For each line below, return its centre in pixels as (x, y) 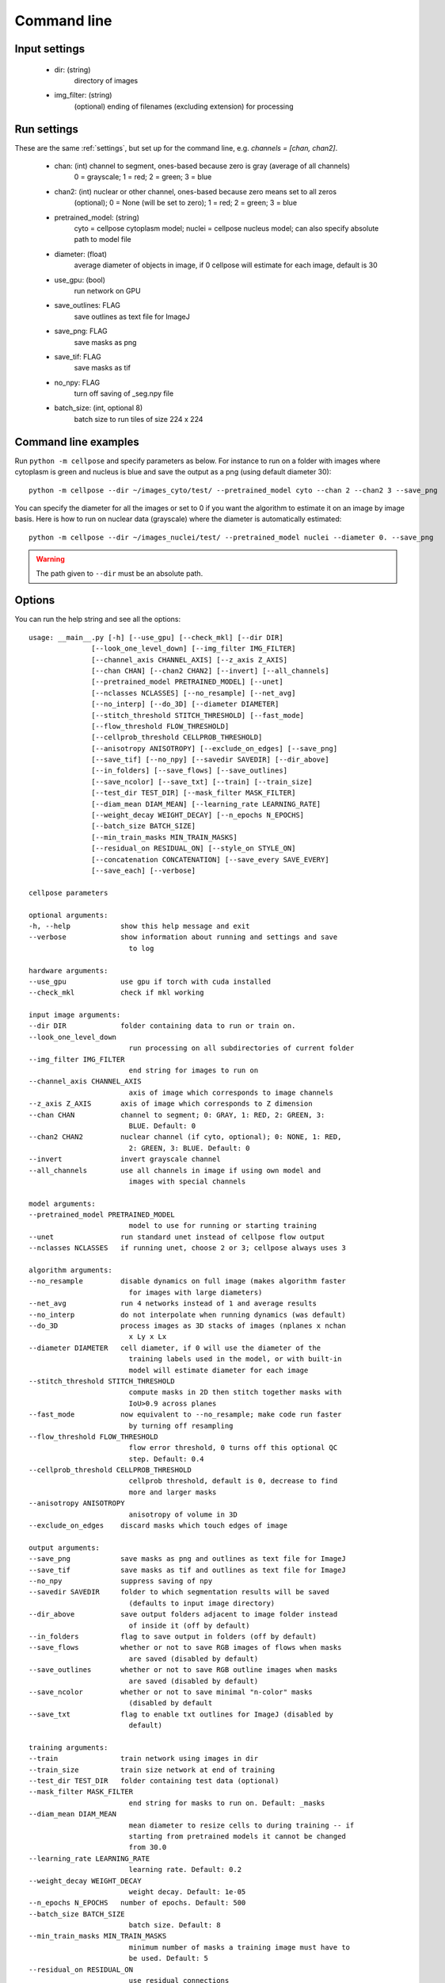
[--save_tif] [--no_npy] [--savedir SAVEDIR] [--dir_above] (210, 760)
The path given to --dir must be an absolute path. (120, 573)
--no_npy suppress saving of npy (121, 1581)
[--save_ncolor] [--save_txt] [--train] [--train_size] (202, 782)
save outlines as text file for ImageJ (132, 316)
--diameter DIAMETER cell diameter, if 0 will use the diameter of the (175, 1348)
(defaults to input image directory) (202, 1603)
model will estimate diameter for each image (219, 1370)
